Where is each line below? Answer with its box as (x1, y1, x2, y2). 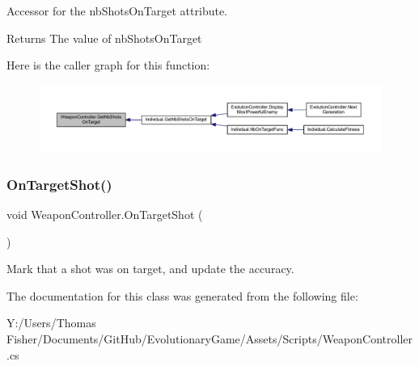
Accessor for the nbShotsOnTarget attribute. (6, 2, 228, 19)
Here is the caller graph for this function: (6, 57, 210, 74)
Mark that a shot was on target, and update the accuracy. (6, 260, 294, 277)
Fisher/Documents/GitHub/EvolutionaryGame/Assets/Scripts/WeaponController (6, 330, 413, 347)
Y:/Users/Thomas (6, 314, 96, 331)
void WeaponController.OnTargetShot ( (6, 206, 203, 223)
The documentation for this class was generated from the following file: (6, 287, 358, 304)
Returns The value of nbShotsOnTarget (6, 29, 202, 46)
